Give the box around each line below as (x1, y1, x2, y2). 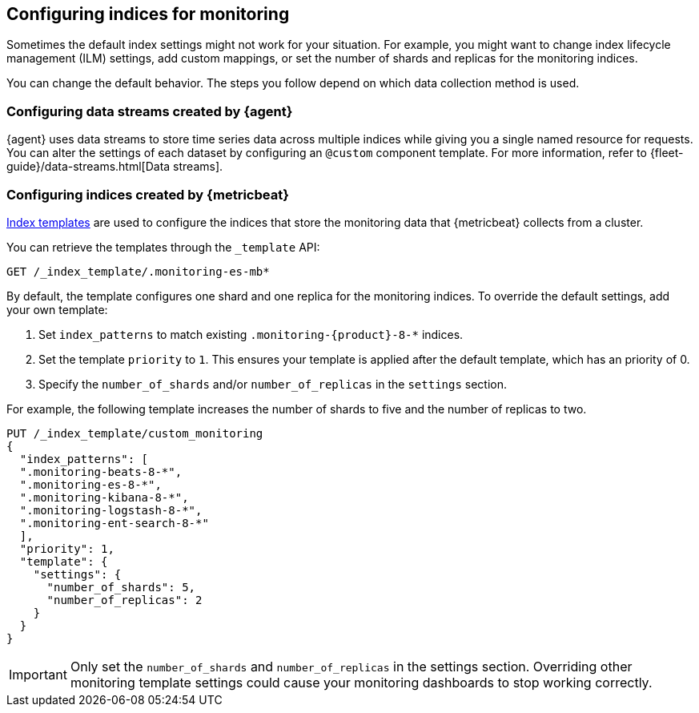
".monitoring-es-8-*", (19, 477, 162, 491)
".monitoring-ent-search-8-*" (19, 516, 209, 530)
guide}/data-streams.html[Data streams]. (6, 159, 223, 174)
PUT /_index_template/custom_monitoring (6, 426, 263, 440)
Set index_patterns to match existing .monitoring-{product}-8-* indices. (38, 327, 464, 341)
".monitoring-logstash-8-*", (19, 503, 203, 517)
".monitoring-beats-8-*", (19, 465, 183, 478)
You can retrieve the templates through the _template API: (6, 240, 320, 254)
